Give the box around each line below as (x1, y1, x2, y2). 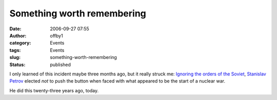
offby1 (50, 32, 64, 38)
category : (9, 40, 31, 46)
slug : (9, 54, 21, 61)
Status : (9, 62, 26, 68)
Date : (9, 26, 22, 32)
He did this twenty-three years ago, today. (9, 87, 99, 93)
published (50, 62, 71, 68)
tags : (9, 47, 21, 53)
